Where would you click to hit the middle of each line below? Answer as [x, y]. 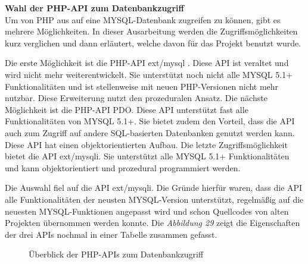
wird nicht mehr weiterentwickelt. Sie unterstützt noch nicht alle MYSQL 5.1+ [149, 74]
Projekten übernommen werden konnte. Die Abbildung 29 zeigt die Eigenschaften [153, 223]
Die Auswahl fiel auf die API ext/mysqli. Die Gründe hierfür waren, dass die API [154, 188]
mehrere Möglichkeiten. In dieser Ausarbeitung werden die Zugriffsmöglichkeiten [151, 31]
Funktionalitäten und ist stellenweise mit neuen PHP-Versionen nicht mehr [142, 86]
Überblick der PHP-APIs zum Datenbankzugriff [116, 254]
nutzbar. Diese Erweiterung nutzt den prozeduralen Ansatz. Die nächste [136, 98]
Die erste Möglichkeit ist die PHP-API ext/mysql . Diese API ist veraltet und [147, 63]
